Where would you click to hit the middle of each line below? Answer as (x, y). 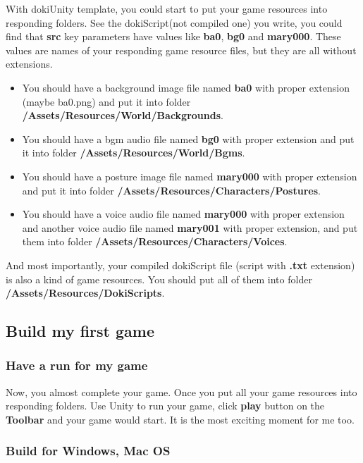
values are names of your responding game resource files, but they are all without (181, 50)
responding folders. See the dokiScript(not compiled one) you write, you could (174, 22)
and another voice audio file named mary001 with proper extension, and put (190, 227)
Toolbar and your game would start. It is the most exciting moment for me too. (180, 419)
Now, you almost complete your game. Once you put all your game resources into (181, 391)
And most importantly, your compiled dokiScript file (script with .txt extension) (180, 265)
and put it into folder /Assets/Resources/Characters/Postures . (171, 190)
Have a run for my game (77, 365)
